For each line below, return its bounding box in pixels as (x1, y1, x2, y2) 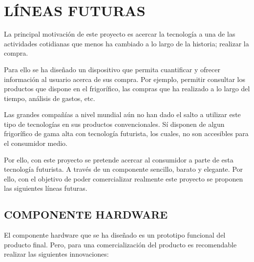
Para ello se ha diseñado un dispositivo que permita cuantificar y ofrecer (4, 64, 220, 74)
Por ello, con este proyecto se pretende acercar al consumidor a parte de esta (4, 154, 233, 164)
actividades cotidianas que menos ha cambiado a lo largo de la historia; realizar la (4, 38, 249, 48)
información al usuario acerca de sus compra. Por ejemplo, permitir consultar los (4, 74, 246, 84)
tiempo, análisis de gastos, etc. (4, 93, 95, 103)
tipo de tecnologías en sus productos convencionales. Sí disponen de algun (4, 119, 225, 129)
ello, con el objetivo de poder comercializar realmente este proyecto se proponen (4, 173, 243, 183)
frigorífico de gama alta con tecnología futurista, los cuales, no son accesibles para (4, 128, 249, 139)
